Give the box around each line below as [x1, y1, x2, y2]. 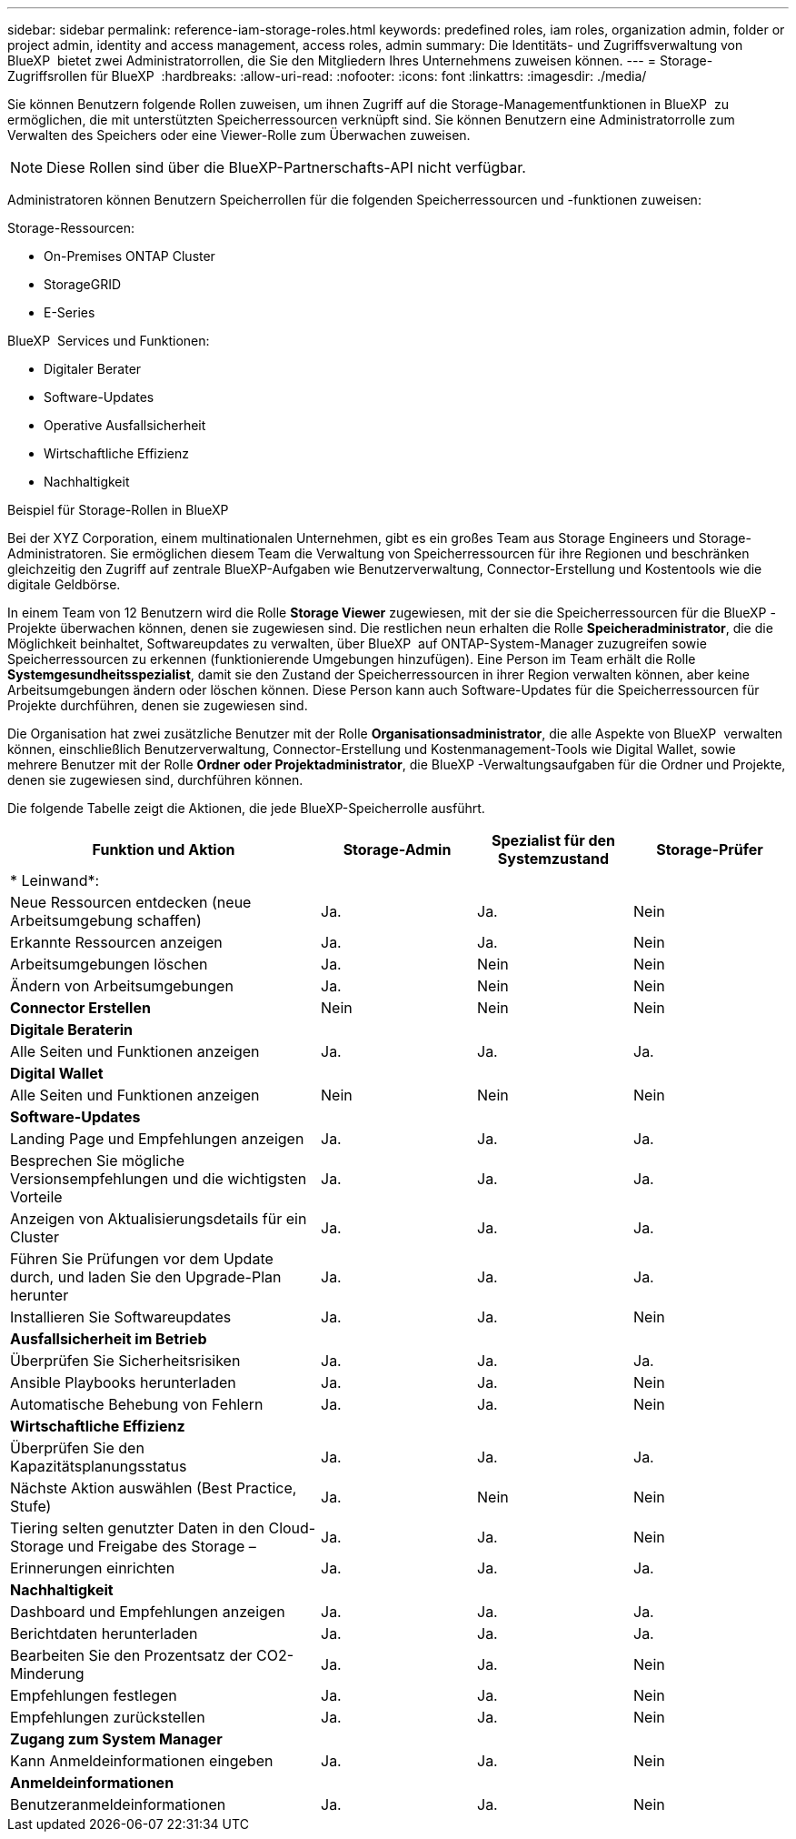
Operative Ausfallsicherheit [44, 417, 206, 433]
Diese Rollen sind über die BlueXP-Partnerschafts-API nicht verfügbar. [46, 158, 526, 176]
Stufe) [10, 1497, 52, 1515]
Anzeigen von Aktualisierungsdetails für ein [10, 1210, 307, 1228]
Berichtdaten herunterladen [10, 1624, 198, 1643]
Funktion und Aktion [92, 840, 235, 859]
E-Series [44, 305, 95, 320]
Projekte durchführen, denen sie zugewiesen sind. [7, 698, 308, 713]
